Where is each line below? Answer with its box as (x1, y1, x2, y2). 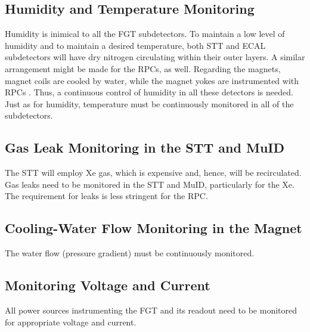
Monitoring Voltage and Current (5, 276, 210, 294)
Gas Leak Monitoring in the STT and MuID (5, 138, 284, 157)
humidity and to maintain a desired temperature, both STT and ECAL (5, 39, 266, 51)
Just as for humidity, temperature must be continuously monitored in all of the (5, 97, 294, 110)
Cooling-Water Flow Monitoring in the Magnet (5, 219, 302, 237)
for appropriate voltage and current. (5, 315, 137, 328)
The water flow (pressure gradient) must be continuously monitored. (5, 247, 255, 259)
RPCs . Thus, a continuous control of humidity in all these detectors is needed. (5, 86, 293, 98)
